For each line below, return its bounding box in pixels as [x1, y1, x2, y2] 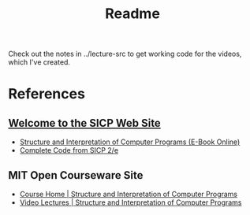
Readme [105, 5, 160, 23]
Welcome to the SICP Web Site [8, 116, 162, 130]
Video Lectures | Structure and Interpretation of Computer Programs [19, 198, 242, 207]
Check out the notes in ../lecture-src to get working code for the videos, [8, 49, 242, 59]
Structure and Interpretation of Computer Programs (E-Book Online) [19, 137, 241, 146]
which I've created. [8, 57, 71, 67]
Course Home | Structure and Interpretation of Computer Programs [19, 190, 238, 198]
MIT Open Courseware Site [8, 169, 144, 182]
